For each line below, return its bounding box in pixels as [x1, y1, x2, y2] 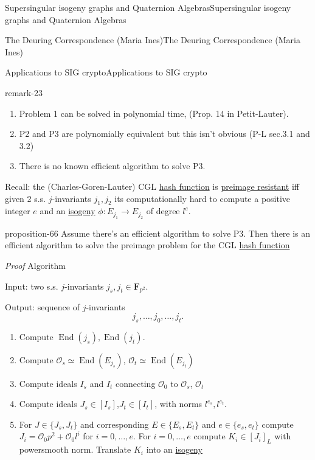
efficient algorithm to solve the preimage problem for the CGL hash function [5, 239, 290, 251]
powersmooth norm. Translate [19, 443, 131, 456]
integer [5, 204, 30, 217]
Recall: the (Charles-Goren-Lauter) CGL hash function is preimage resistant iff [5, 179, 299, 192]
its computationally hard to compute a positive [114, 192, 291, 204]
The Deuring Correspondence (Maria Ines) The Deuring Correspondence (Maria [5, 33, 300, 46]
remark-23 [5, 86, 43, 99]
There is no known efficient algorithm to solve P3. [19, 159, 206, 172]
